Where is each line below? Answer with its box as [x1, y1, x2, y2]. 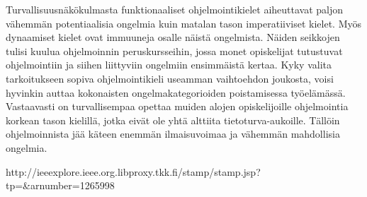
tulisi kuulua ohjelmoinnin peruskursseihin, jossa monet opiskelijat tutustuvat [6, 43, 343, 58]
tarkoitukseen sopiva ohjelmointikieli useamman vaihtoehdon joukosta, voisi [6, 71, 334, 85]
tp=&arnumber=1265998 [6, 178, 115, 193]
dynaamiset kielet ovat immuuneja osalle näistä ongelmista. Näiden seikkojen [6, 30, 340, 44]
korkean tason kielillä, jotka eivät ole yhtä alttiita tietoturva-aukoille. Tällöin [6, 112, 340, 127]
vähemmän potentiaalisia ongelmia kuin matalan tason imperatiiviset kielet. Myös [6, 16, 362, 30]
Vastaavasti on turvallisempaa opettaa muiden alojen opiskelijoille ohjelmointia [6, 99, 349, 114]
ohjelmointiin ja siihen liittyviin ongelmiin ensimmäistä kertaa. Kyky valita [6, 57, 332, 72]
